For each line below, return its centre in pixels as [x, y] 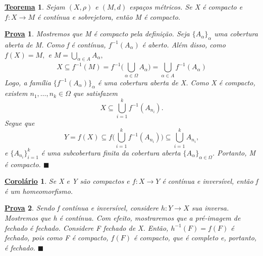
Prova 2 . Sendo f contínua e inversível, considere [82, 208]
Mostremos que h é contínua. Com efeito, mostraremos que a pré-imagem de [123, 217]
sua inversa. [210, 208]
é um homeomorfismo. [39, 191]
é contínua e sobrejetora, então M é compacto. [109, 16]
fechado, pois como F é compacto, [57, 238]
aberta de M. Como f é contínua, [55, 44]
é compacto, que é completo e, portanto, [195, 238]
